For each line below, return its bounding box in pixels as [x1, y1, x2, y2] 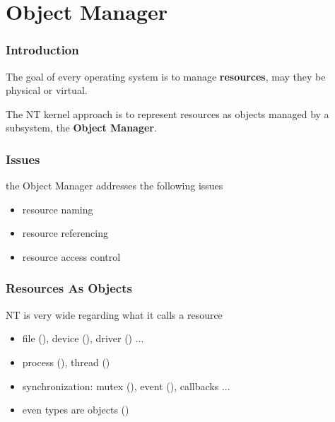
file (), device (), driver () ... [22, 331, 144, 346]
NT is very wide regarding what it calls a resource [6, 307, 223, 322]
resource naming [22, 201, 93, 216]
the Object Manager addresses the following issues [6, 178, 223, 193]
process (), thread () [22, 354, 110, 369]
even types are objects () [22, 402, 129, 417]
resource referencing [22, 225, 108, 240]
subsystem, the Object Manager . [6, 120, 157, 135]
